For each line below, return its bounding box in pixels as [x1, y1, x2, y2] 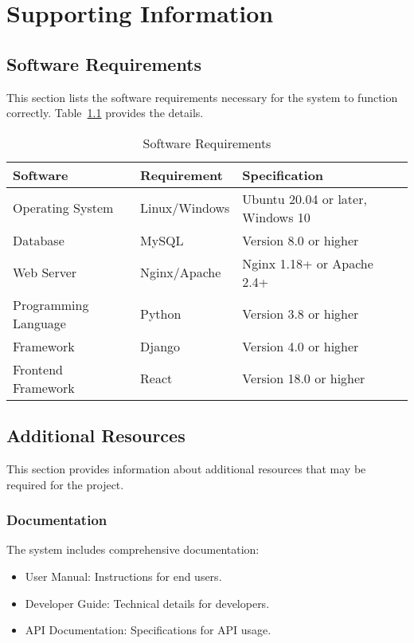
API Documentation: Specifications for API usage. [25, 621, 271, 638]
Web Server [13, 263, 77, 282]
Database [13, 230, 64, 249]
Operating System [13, 198, 114, 218]
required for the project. [6, 476, 124, 492]
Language [13, 313, 66, 332]
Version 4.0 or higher [242, 336, 359, 355]
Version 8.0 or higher [242, 230, 359, 249]
